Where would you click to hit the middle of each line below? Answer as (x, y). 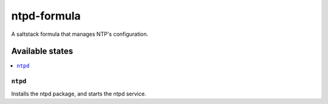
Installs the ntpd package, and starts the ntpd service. (79, 94)
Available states (42, 51)
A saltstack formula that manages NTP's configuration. (80, 34)
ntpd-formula (46, 16)
